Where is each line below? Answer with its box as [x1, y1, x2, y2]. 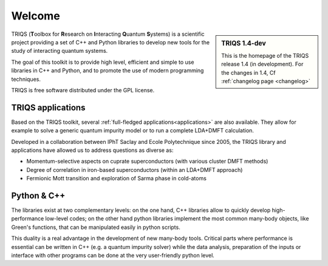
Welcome [11, 9, 60, 22]
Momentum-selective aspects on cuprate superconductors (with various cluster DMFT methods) [26, 158, 268, 165]
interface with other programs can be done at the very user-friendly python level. [11, 252, 215, 259]
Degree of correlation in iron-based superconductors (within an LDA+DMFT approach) [26, 166, 243, 173]
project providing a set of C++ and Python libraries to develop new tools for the [11, 38, 210, 46]
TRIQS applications [11, 102, 86, 112]
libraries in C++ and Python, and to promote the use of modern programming [11, 67, 204, 74]
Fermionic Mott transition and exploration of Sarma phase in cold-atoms [26, 175, 207, 182]
